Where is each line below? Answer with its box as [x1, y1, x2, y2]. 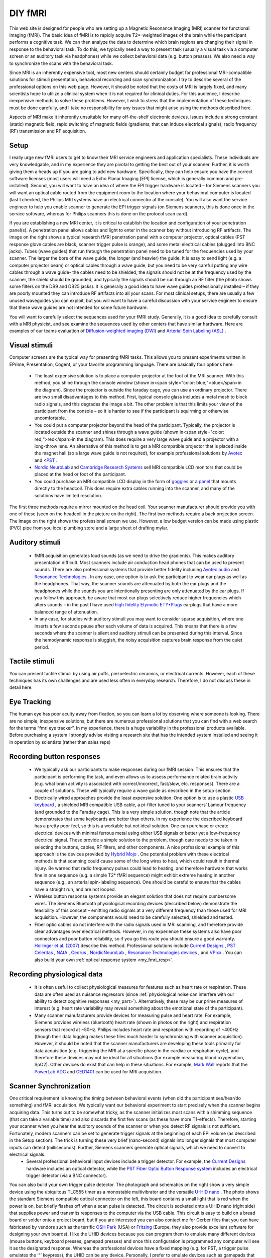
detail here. [9, 684, 33, 690]
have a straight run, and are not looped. [34, 886, 116, 892]
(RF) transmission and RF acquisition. [9, 128, 86, 134]
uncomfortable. [34, 415, 66, 421]
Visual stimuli [9, 341, 53, 350]
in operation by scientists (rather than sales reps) [9, 739, 111, 745]
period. [34, 644, 50, 650]
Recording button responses [9, 752, 100, 761]
